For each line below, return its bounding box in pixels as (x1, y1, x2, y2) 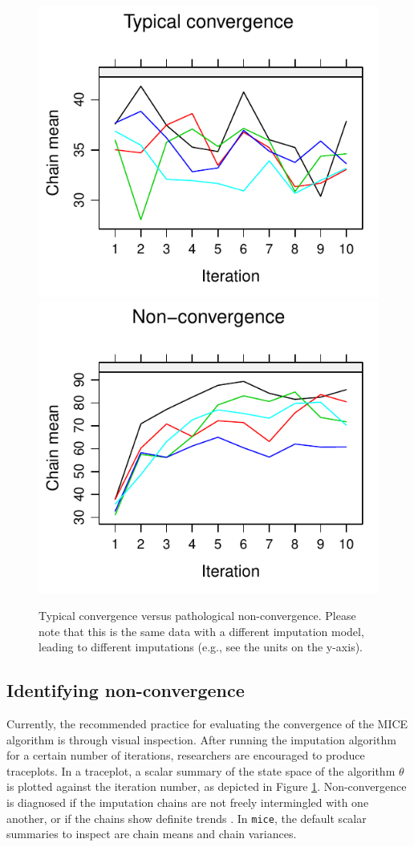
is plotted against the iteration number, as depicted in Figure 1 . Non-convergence (6, 778, 407, 795)
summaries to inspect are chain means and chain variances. (6, 825, 297, 842)
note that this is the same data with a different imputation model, (39, 622, 364, 639)
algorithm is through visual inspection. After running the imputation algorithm (6, 731, 396, 748)
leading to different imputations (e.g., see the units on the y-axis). (39, 638, 363, 655)
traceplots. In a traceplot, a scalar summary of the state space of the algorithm (6, 762, 396, 779)
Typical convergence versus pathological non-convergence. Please (39, 607, 356, 624)
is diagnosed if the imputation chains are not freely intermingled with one (6, 793, 369, 810)
